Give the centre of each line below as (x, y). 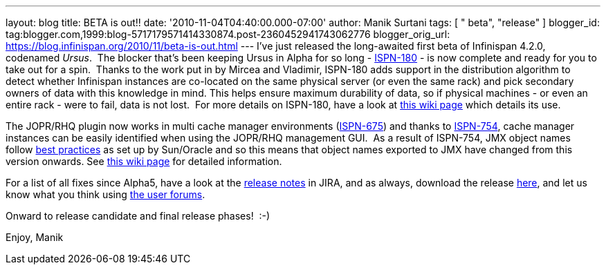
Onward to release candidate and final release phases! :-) (138, 216)
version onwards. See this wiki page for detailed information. (144, 161)
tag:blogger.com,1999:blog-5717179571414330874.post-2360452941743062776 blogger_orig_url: (228, 34)
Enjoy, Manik (35, 237)
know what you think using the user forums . (105, 194)
